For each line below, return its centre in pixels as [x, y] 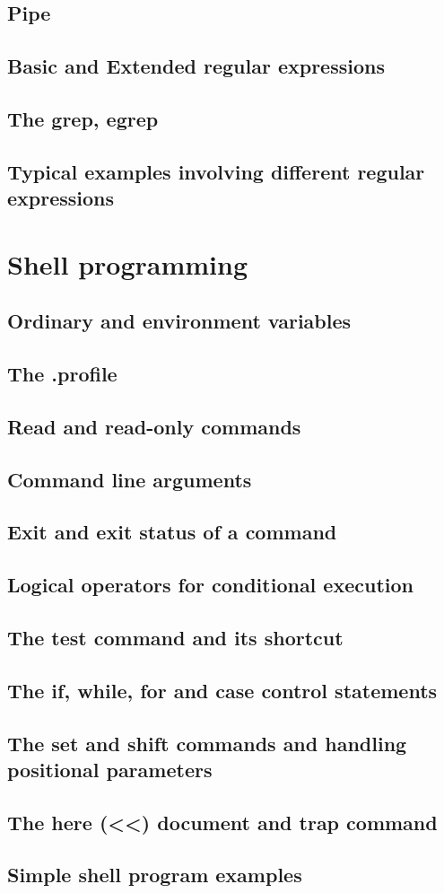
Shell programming [127, 263]
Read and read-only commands [154, 426]
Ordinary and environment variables [179, 321]
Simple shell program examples [155, 875]
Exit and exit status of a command [172, 532]
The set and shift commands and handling [207, 743]
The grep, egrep [83, 118]
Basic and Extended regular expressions [196, 66]
